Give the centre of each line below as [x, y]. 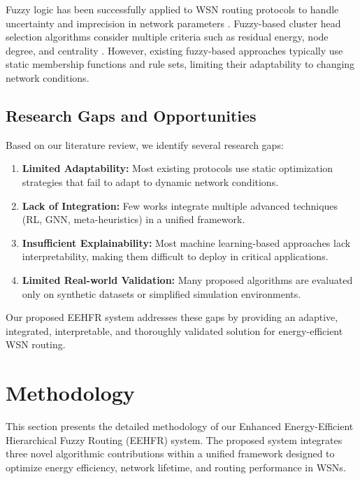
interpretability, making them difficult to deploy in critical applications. [175, 256]
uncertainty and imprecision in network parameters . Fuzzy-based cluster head [173, 23]
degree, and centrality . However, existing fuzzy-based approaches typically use [174, 50]
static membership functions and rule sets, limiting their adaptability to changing [180, 64]
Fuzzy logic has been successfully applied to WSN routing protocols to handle [172, 9]
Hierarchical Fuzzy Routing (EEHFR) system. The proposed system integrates [174, 439]
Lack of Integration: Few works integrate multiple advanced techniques [180, 205]
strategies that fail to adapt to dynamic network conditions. [150, 181]
